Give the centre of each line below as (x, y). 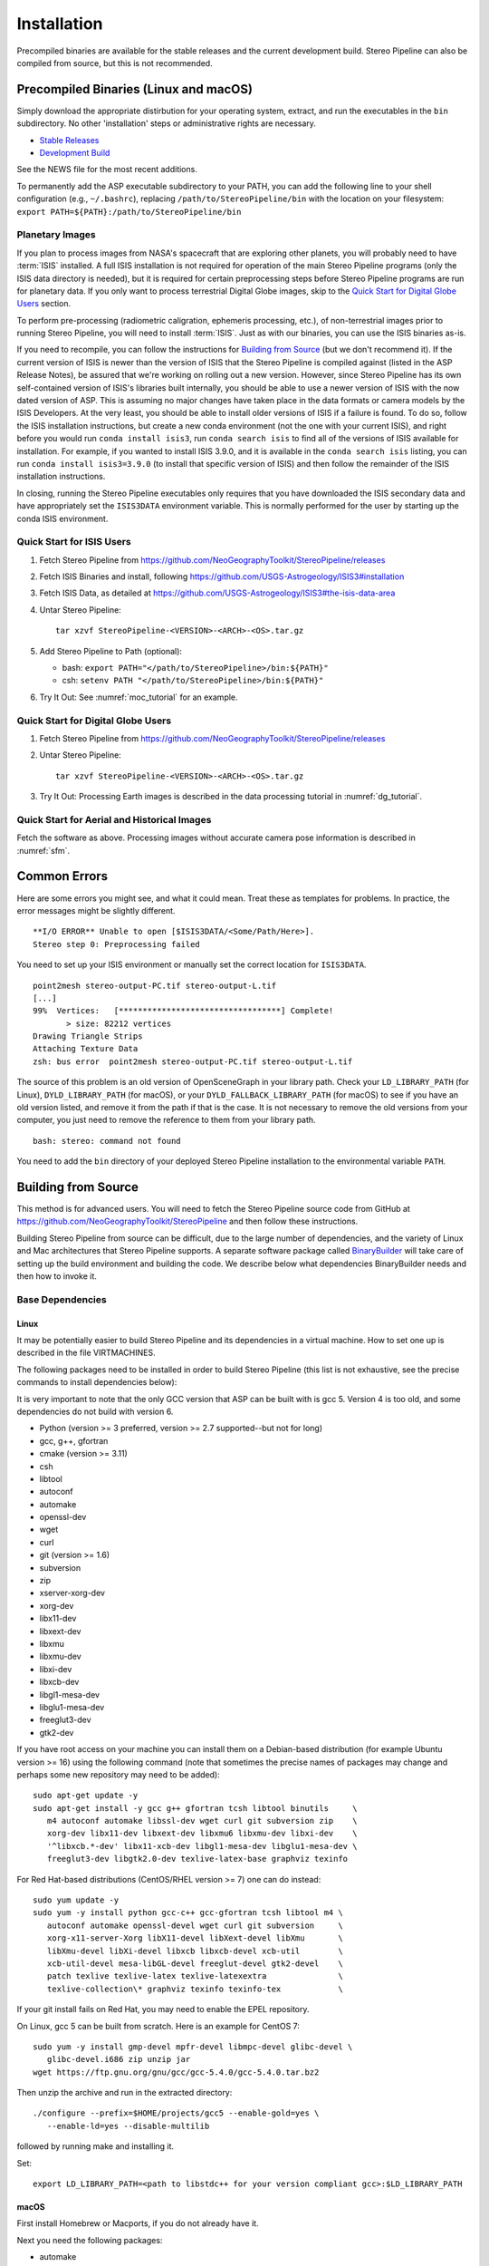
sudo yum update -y (76, 1900)
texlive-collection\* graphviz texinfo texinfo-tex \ (195, 1989)
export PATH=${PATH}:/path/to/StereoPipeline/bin (129, 212)
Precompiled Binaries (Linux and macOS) (135, 89)
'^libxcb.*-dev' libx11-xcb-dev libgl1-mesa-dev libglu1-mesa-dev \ (202, 1846)
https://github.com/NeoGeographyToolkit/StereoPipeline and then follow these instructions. (187, 1221)
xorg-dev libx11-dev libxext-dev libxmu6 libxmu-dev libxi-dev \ (202, 1834)
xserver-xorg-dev (72, 1593)
